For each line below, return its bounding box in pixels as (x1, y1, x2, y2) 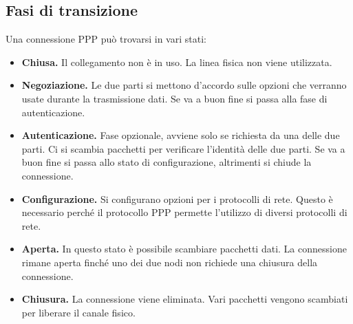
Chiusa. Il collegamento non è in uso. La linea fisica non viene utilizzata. (21, 54, 332, 69)
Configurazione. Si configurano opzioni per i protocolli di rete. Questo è (21, 191, 333, 206)
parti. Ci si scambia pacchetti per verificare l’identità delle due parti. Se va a (21, 141, 345, 155)
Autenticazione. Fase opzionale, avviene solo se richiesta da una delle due (21, 128, 340, 142)
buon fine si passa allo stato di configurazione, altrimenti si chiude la (21, 155, 312, 169)
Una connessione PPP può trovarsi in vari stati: (6, 32, 206, 46)
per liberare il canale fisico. (21, 305, 136, 319)
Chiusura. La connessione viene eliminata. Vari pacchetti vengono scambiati (21, 292, 348, 306)
